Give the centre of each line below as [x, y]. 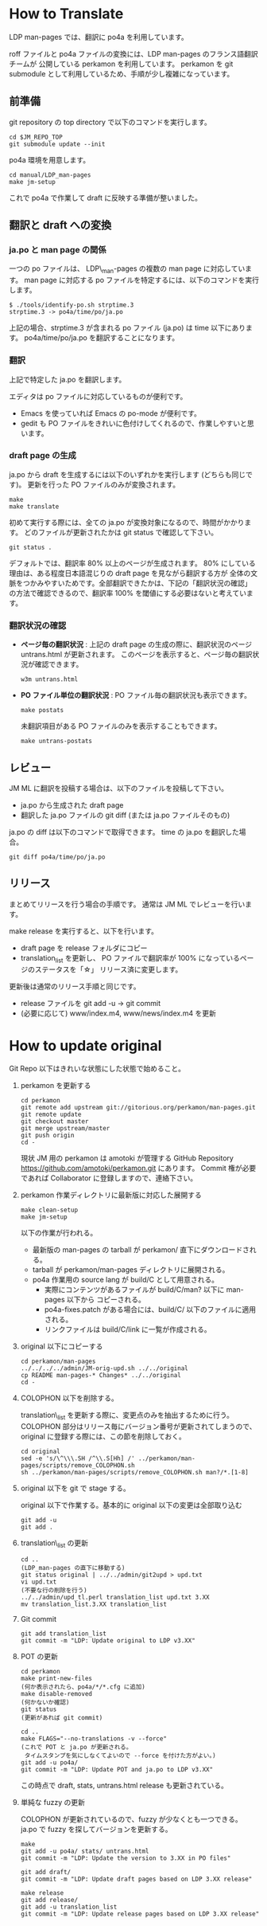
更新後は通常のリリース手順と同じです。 [75, 986]
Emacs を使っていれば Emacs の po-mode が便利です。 [111, 413]
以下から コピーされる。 [106, 1300]
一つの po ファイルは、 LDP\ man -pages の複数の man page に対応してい [127, 270]
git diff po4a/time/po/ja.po [57, 857]
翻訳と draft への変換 [60, 225]
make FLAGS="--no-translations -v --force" [94, 1739]
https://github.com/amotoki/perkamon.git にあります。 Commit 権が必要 [138, 1169]
